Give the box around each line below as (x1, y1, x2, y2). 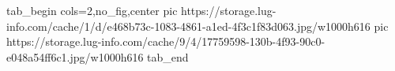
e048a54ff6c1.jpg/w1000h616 (6, 48, 144, 65)
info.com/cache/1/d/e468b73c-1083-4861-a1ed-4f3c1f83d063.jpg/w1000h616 (6, 17, 371, 34)
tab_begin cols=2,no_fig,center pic (6, 2, 178, 18)
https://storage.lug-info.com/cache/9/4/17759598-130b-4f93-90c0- (6, 33, 325, 50)
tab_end (147, 48, 189, 65)
